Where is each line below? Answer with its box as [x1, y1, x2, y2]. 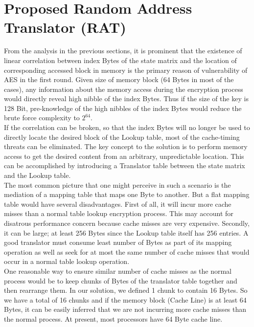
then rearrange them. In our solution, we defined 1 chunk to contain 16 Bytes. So [4, 285, 248, 295]
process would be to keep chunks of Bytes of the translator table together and [4, 275, 237, 285]
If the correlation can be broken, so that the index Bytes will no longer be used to [4, 122, 250, 132]
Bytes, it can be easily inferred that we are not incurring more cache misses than [4, 304, 247, 314]
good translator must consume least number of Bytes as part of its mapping [4, 237, 232, 247]
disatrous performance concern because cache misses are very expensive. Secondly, [4, 218, 250, 228]
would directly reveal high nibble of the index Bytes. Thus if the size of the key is [4, 93, 249, 104]
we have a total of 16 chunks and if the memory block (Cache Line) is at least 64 [4, 294, 247, 305]
